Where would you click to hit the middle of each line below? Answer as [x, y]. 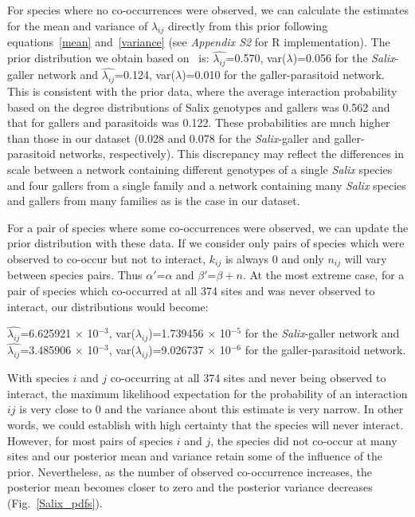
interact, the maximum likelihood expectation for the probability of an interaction [207, 393]
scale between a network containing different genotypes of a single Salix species [200, 169]
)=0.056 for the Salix [344, 58]
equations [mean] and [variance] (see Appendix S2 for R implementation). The [199, 42]
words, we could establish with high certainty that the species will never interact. [206, 424]
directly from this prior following [248, 25]
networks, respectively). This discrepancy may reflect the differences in [232, 154]
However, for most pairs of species [90, 440]
